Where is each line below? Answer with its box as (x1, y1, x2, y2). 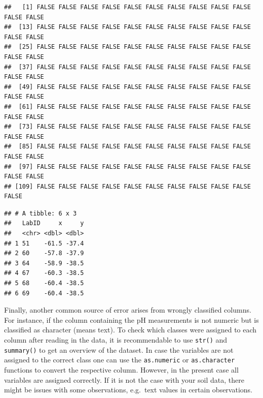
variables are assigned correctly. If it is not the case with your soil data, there (4, 374, 244, 385)
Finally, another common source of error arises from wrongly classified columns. (4, 304, 251, 315)
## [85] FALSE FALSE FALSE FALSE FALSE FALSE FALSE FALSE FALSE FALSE (4, 143, 251, 150)
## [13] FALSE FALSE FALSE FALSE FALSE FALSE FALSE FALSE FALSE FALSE (4, 23, 251, 31)
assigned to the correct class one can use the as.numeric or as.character (4, 354, 235, 365)
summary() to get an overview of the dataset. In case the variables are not (4, 344, 234, 355)
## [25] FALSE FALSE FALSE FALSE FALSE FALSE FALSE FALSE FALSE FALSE (4, 43, 251, 51)
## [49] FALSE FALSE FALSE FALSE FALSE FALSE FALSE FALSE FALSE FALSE (4, 83, 251, 90)
